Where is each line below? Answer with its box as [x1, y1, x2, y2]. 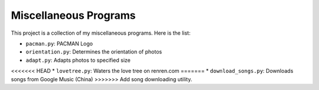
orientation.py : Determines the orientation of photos [25, 48, 162, 55]
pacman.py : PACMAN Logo [25, 40, 93, 47]
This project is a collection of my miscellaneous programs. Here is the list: [11, 29, 191, 36]
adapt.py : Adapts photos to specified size [25, 56, 131, 64]
